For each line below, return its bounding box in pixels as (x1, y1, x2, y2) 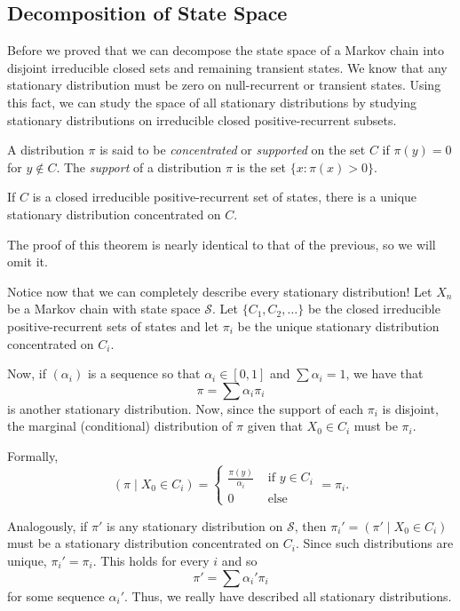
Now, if (7, 364, 46, 383)
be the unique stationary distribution (237, 316, 440, 335)
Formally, (7, 446, 59, 464)
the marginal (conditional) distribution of (7, 417, 233, 435)
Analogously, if (7, 516, 88, 535)
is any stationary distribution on (107, 516, 283, 535)
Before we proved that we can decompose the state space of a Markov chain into (7, 41, 445, 60)
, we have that (345, 364, 424, 383)
